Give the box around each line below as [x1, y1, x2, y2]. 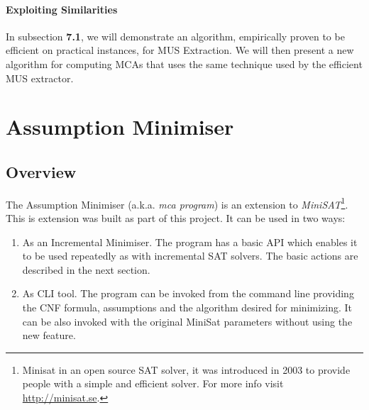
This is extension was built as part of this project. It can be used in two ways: [6, 211, 346, 225]
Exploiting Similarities [6, 1, 118, 16]
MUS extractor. [6, 70, 74, 85]
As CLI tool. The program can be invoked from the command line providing [22, 286, 354, 301]
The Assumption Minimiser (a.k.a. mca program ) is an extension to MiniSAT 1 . [6, 194, 348, 211]
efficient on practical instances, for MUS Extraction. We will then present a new [6, 43, 354, 57]
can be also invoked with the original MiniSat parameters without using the [22, 314, 353, 328]
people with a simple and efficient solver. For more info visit [22, 376, 284, 391]
